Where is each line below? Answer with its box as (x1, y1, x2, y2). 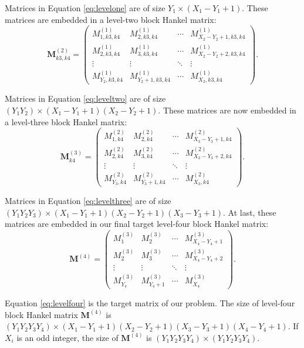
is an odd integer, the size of (16, 331, 119, 343)
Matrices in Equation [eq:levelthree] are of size (5, 195, 171, 207)
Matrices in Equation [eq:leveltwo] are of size (5, 92, 166, 105)
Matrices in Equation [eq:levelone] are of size (5, 2, 165, 14)
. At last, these (223, 206, 276, 218)
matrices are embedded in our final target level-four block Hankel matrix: (5, 217, 269, 230)
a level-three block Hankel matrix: (5, 115, 127, 128)
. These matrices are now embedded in (158, 103, 296, 116)
